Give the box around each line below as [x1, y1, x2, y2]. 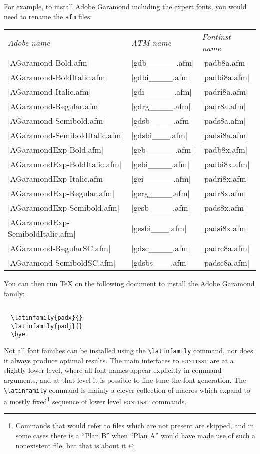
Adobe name [8, 36, 50, 48]
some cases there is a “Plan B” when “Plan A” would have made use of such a [15, 430, 256, 440]
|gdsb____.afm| [131, 115, 191, 127]
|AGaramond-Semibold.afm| [8, 115, 105, 127]
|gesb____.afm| [131, 202, 190, 214]
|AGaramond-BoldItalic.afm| [8, 71, 108, 83]
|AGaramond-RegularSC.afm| [8, 242, 111, 254]
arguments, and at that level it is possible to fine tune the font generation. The [4, 374, 246, 385]
